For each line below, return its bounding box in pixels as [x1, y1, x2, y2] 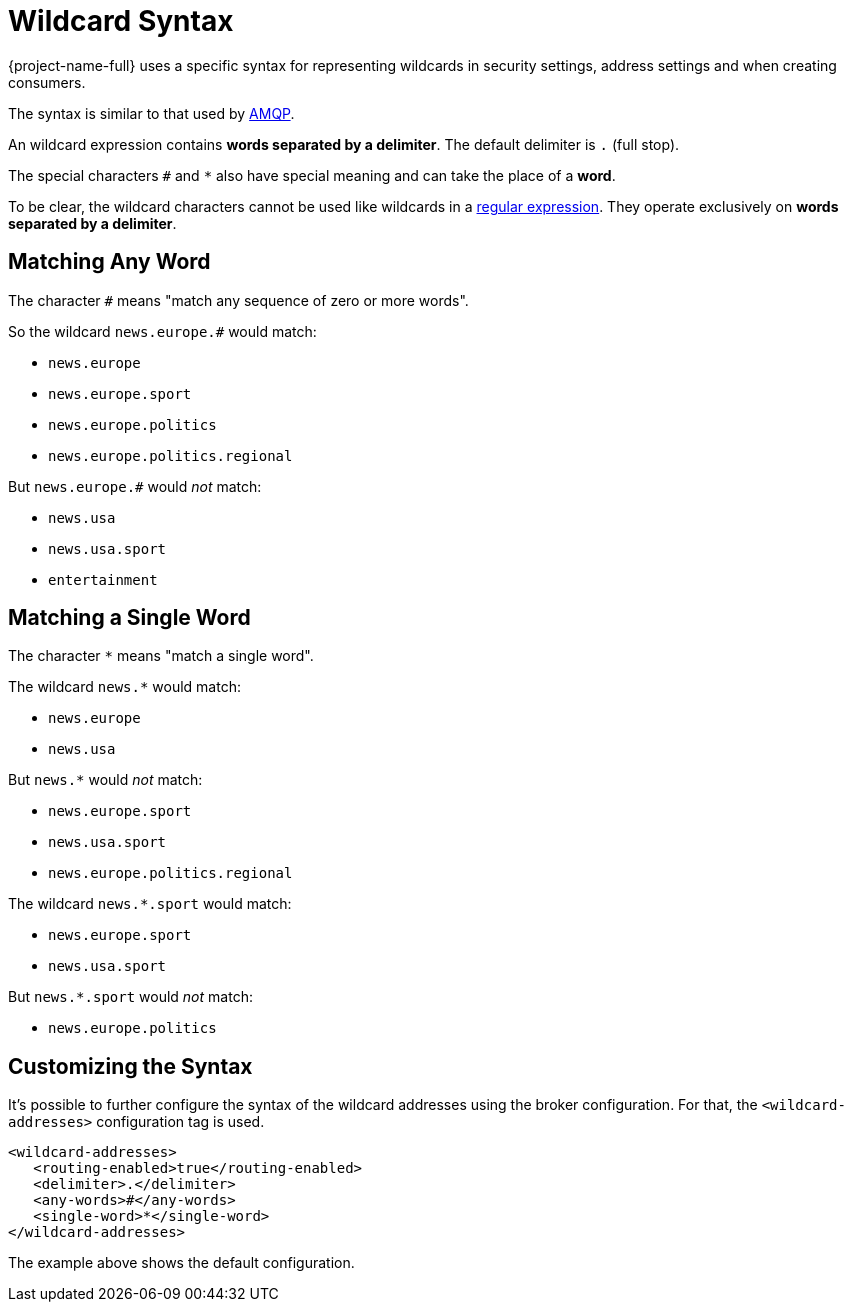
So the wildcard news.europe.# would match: [8, 322, 317, 340]
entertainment [48, 571, 158, 588]
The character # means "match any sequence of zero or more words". [8, 291, 469, 309]
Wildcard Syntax [8, 4, 234, 38]
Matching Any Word [8, 249, 211, 275]
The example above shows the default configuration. [8, 1254, 355, 1272]
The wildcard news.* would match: [8, 678, 241, 696]
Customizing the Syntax [8, 1053, 253, 1079]
